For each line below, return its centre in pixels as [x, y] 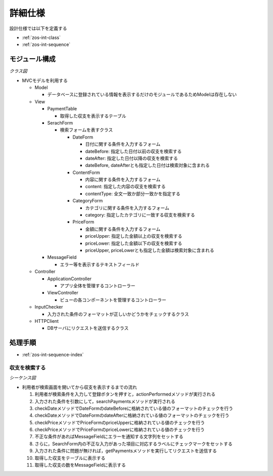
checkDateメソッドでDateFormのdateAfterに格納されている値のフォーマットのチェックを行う [132, 415]
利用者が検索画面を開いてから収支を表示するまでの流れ [80, 387]
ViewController [63, 293]
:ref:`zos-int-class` [41, 37]
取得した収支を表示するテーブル [93, 116]
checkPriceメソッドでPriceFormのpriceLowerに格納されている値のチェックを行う [120, 429]
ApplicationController [70, 279]
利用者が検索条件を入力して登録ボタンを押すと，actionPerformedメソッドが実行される [125, 394]
